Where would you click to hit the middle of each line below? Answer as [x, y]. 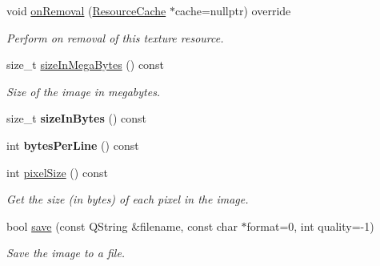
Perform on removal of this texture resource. [115, 37]
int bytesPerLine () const [73, 145]
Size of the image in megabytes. [84, 91]
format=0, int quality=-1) [310, 226]
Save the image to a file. [66, 253]
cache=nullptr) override [233, 10]
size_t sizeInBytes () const [76, 118]
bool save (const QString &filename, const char [122, 226]
